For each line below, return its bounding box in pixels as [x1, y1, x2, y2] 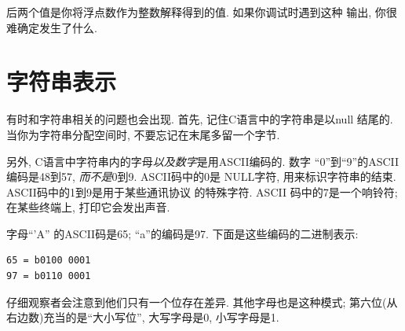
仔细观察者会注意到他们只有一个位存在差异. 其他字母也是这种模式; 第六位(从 [6, 293, 398, 310]
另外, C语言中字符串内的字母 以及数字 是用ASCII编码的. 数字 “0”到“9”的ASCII [6, 153, 400, 169]
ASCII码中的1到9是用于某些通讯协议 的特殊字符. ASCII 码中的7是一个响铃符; [6, 183, 398, 200]
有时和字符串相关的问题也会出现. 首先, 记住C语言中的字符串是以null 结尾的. [6, 111, 393, 127]
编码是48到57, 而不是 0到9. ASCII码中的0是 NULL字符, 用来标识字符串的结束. [6, 168, 396, 185]
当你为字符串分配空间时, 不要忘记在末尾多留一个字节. [6, 126, 280, 142]
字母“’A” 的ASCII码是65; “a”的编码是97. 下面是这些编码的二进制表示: [6, 225, 359, 241]
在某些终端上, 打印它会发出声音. [6, 199, 170, 215]
